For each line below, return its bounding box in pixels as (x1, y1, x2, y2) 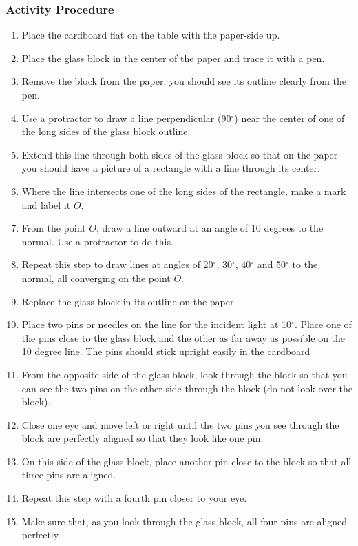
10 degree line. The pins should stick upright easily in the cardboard (21, 344, 310, 358)
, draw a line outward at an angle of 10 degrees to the (96, 221, 324, 235)
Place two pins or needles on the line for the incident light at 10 (21, 317, 292, 332)
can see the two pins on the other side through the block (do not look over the (21, 381, 353, 395)
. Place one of (294, 317, 352, 332)
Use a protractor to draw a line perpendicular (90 (21, 110, 231, 125)
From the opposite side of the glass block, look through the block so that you (21, 367, 348, 381)
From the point (21, 221, 86, 235)
